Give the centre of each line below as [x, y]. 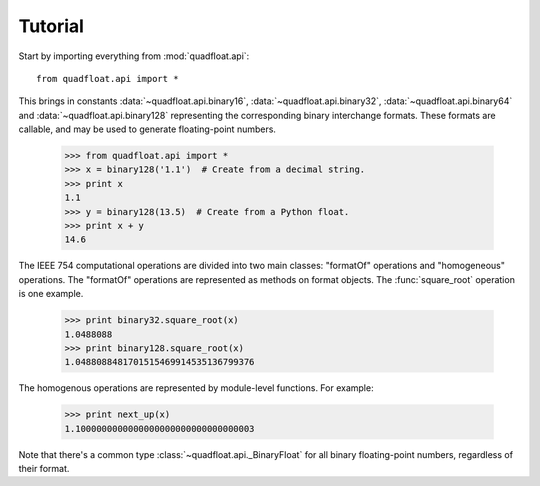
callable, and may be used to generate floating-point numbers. [147, 129]
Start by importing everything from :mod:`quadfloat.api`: [134, 56]
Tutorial [51, 26]
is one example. [51, 294]
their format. [44, 469]
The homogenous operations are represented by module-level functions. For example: [196, 388]
